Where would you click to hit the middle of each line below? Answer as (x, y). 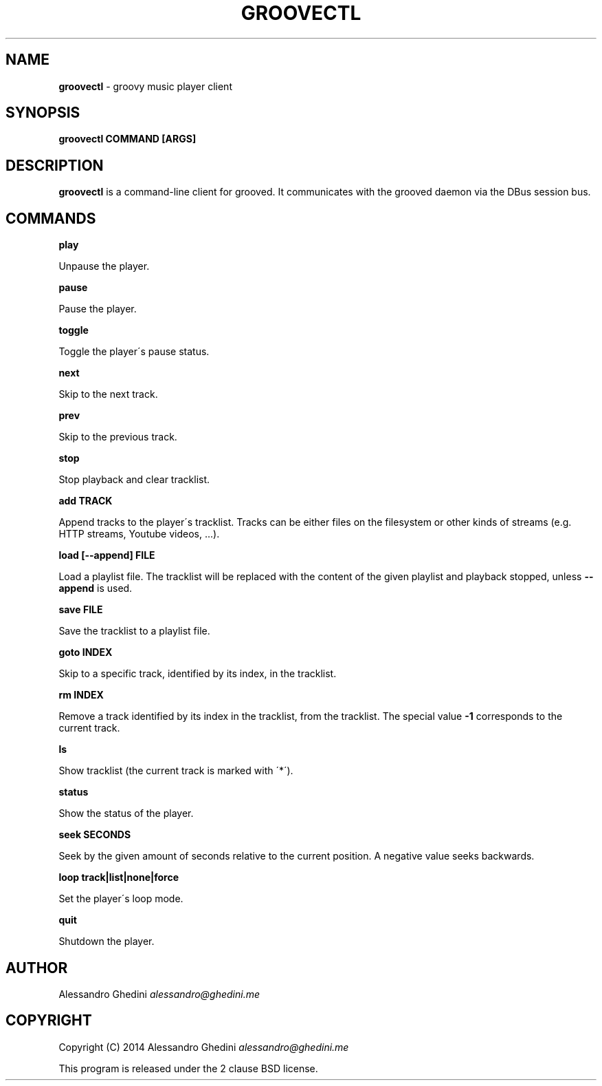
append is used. (96, 588)
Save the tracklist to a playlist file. (134, 631)
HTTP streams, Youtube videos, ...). (139, 534)
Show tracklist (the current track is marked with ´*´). (176, 771)
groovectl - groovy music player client (145, 86)
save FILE (81, 610)
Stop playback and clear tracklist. (134, 480)
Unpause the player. (104, 266)
